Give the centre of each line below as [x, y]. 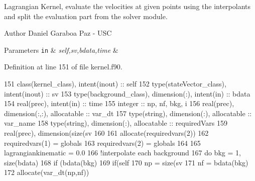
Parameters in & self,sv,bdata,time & [61, 50]
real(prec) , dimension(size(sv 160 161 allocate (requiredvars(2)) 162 [106, 133]
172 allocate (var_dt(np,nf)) [47, 172]
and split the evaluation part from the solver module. [86, 16]
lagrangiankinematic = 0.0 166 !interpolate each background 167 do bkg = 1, [122, 153]
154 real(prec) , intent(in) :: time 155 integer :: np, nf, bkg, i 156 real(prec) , [119, 103]
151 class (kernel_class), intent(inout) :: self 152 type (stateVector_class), [115, 84]
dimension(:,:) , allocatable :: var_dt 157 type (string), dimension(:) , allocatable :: [128, 113]
